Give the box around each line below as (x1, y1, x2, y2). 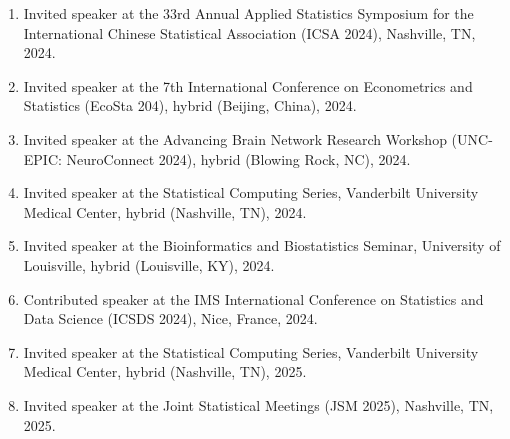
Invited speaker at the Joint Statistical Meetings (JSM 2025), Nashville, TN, (23, 394, 494, 415)
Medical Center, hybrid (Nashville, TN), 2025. (23, 361, 307, 382)
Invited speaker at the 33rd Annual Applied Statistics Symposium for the (23, 3, 474, 23)
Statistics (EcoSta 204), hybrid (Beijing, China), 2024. (23, 95, 357, 116)
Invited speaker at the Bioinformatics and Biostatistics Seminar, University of (23, 235, 501, 256)
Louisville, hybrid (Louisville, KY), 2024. (23, 254, 275, 275)
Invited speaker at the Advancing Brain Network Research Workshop (23, 128, 447, 149)
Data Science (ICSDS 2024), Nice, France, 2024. (23, 308, 318, 329)
